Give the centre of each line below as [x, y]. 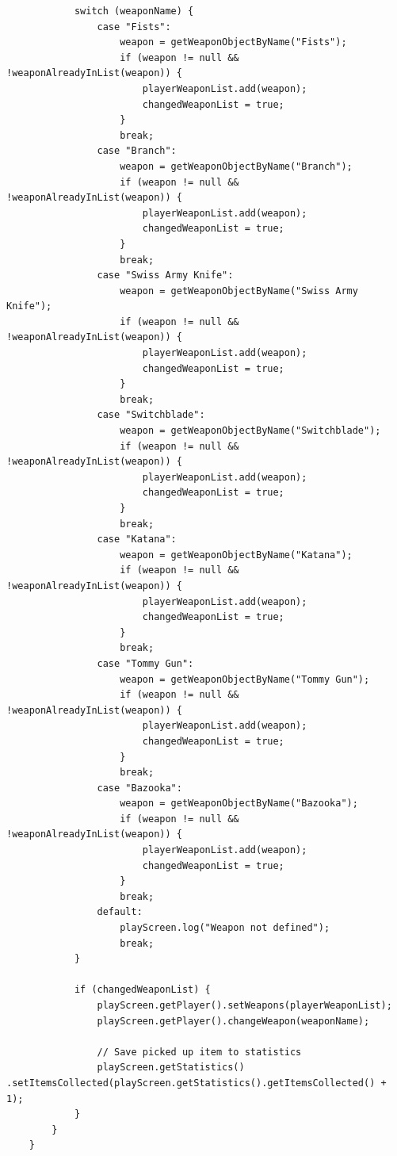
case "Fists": [134, 27]
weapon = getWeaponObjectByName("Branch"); [236, 166]
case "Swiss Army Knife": [165, 276]
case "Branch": [137, 151]
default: [120, 912]
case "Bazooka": [139, 788]
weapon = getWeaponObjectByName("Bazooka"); [239, 804]
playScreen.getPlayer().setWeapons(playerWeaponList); [244, 1005]
